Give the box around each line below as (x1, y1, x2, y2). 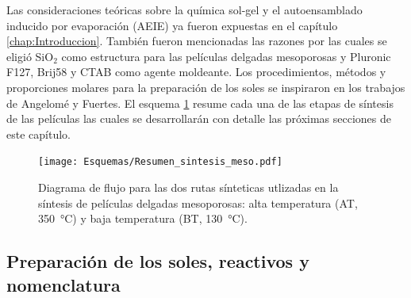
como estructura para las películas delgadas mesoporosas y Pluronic (61, 48, 391, 64)
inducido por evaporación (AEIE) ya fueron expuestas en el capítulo (6, 17, 338, 33)
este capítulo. (6, 125, 71, 142)
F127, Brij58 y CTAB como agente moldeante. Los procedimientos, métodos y (6, 63, 386, 80)
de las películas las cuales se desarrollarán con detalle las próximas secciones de (6, 110, 392, 127)
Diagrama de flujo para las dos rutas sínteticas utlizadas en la (38, 179, 339, 195)
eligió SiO (6, 48, 54, 64)
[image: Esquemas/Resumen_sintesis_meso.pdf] (38, 156, 282, 168)
